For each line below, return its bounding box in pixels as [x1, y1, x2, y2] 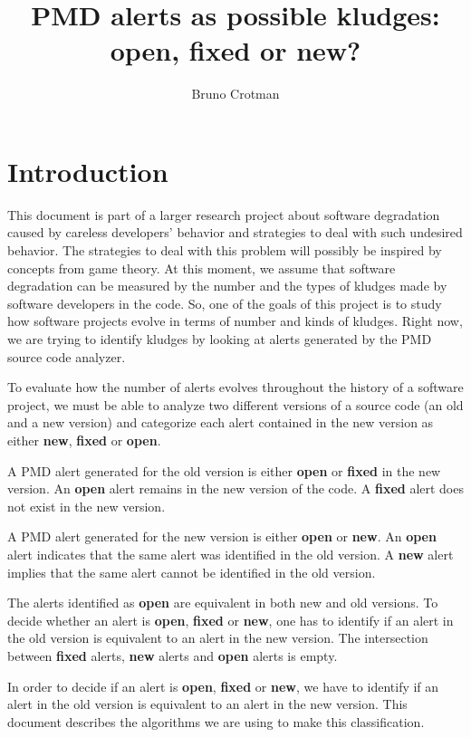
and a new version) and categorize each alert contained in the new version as [7, 413, 434, 432]
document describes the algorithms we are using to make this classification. [7, 712, 425, 731]
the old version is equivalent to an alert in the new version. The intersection [7, 628, 428, 647]
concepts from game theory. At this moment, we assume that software [7, 258, 396, 277]
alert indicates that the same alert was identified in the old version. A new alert [7, 544, 454, 563]
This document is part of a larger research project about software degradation [7, 205, 440, 224]
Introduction [7, 152, 168, 189]
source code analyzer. [7, 347, 126, 366]
